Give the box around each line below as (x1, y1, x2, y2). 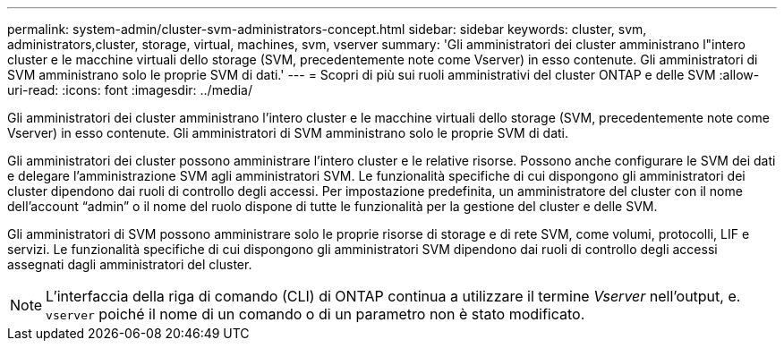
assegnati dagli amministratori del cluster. (7, 257, 252, 272)
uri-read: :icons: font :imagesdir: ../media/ (7, 82, 252, 98)
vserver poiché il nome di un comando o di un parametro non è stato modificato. (46, 305, 585, 323)
